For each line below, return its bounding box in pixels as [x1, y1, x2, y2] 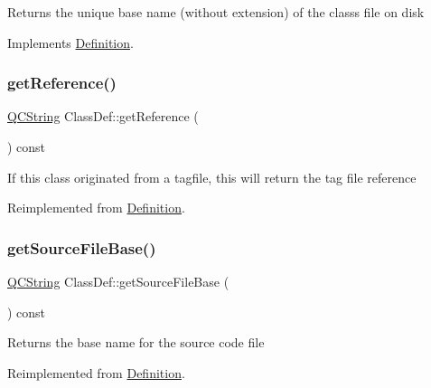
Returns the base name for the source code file [7, 333, 265, 352]
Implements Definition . [7, 33, 134, 52]
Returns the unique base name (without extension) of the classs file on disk [7, 3, 425, 21]
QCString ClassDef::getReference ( [7, 107, 199, 126]
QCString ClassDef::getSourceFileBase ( [7, 272, 230, 290]
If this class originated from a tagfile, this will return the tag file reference [7, 167, 417, 186]
